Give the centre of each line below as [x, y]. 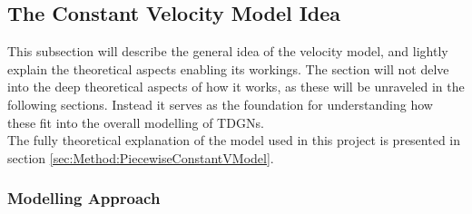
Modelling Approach [84, 198]
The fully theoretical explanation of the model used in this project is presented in [234, 140]
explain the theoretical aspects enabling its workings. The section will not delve [228, 68]
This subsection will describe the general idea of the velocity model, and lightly [228, 51]
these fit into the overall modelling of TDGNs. [136, 122]
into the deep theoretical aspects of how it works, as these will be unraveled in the [236, 87]
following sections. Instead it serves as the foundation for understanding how [220, 104]
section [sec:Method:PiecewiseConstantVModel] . [141, 157]
